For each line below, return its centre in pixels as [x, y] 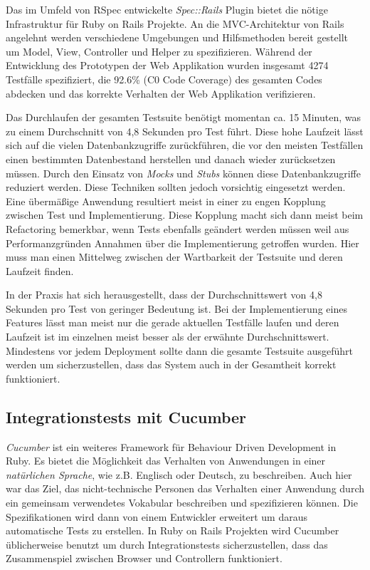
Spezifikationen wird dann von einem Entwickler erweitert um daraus [157, 516]
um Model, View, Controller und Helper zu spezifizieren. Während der [159, 51]
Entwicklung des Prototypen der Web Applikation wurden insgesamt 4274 [167, 65]
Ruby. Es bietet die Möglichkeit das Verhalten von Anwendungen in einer [166, 461]
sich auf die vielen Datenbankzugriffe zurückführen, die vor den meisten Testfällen [185, 145]
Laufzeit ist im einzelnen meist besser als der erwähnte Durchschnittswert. [168, 337]
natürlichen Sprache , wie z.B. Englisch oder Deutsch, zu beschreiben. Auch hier [179, 474]
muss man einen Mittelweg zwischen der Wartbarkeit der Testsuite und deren [174, 257]
